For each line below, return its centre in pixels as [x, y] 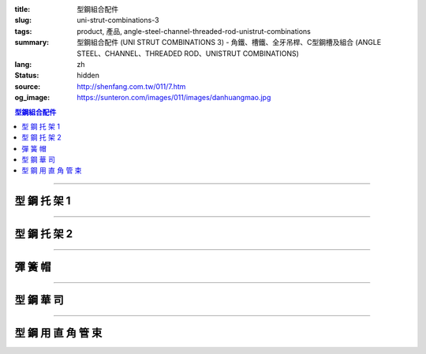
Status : [27, 76]
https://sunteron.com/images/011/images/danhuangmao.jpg [174, 98]
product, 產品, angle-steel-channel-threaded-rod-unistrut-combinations [194, 31]
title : [22, 9]
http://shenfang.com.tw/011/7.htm [131, 86]
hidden [88, 76]
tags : [23, 31]
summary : [32, 43]
